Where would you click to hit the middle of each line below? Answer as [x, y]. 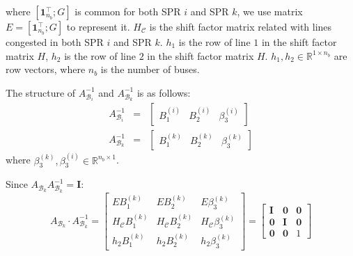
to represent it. [98, 26]
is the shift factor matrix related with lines [241, 26]
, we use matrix [270, 11]
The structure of [41, 92]
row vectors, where [46, 69]
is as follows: [164, 92]
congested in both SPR [55, 42]
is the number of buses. [150, 69]
